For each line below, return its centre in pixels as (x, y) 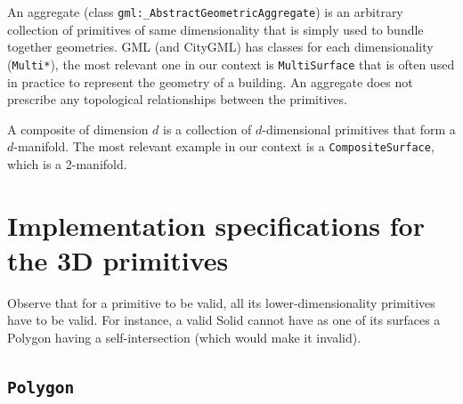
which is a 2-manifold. (67, 163)
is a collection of (207, 129)
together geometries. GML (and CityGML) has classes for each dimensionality (220, 47)
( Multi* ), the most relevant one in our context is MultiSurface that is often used (231, 64)
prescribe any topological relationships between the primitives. (177, 99)
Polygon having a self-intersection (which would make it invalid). (184, 338)
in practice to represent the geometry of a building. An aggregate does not (210, 81)
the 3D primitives (118, 259)
